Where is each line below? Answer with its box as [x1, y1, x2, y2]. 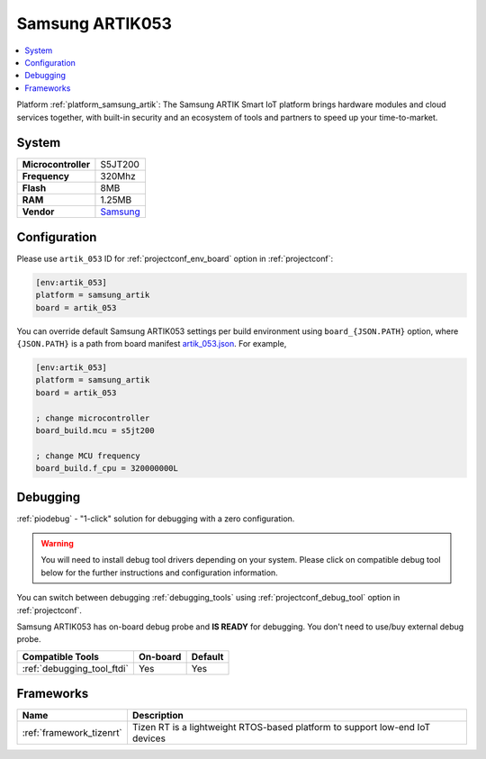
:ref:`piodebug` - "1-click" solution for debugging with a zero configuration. [16, 513, 295, 524]
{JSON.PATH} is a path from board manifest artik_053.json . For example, [16, 339, 287, 349]
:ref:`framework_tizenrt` [22, 727, 123, 739]
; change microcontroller [35, 412, 150, 423]
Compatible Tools [22, 650, 99, 663]
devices [131, 732, 166, 745]
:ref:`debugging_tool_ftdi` [22, 662, 130, 674]
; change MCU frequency [35, 450, 141, 461]
